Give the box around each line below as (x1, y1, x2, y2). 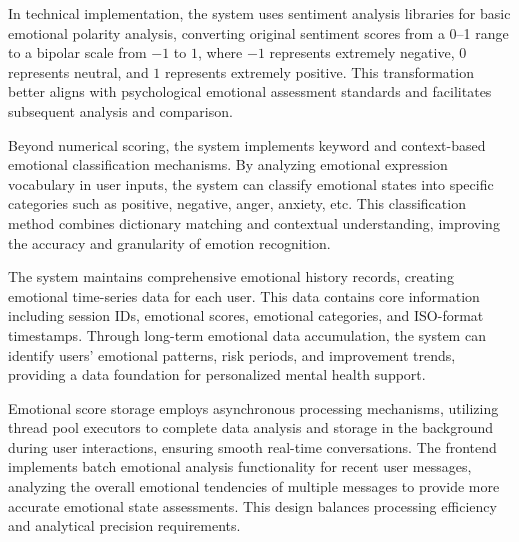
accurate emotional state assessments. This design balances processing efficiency (8, 495, 497, 516)
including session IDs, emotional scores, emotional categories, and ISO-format (8, 305, 484, 326)
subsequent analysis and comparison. (8, 100, 233, 121)
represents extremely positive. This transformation (165, 61, 474, 82)
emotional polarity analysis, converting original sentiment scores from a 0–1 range (8, 22, 509, 43)
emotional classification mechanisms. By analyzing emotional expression (8, 154, 448, 175)
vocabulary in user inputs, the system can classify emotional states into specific (8, 173, 494, 194)
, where (197, 42, 243, 63)
